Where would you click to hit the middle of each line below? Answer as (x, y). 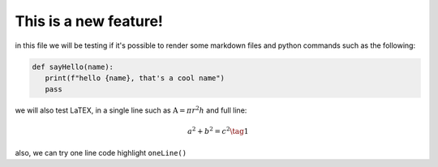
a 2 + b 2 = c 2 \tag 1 (218, 131)
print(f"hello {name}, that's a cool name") (135, 78)
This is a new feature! (89, 21)
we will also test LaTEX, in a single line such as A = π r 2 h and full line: (131, 110)
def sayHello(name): (73, 66)
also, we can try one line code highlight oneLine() (101, 152)
